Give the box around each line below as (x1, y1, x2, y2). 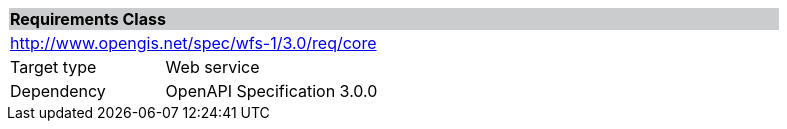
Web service (165, 57, 260, 77)
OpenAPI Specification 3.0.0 (165, 81, 378, 101)
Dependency (10, 81, 106, 101)
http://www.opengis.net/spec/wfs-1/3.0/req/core (10, 33, 377, 53)
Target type (10, 57, 97, 77)
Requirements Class (10, 9, 166, 29)
